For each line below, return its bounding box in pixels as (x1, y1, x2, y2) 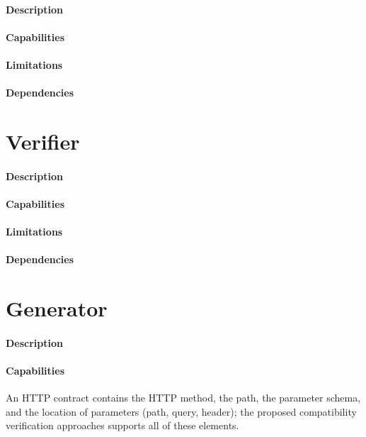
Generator (6, 294, 108, 323)
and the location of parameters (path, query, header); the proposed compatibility (6, 404, 357, 419)
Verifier (6, 126, 80, 155)
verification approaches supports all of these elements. (6, 418, 239, 433)
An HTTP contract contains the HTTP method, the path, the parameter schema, (6, 390, 361, 405)
